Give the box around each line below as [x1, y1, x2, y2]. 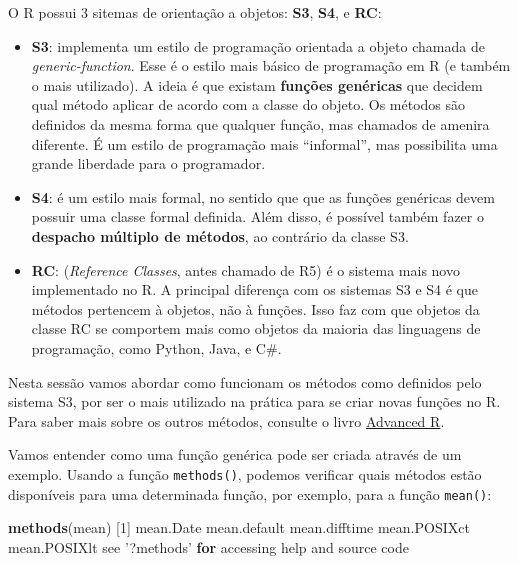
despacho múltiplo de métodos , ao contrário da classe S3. [31, 225, 409, 246]
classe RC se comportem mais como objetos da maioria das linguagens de [31, 318, 481, 339]
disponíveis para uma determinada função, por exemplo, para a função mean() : [8, 483, 492, 504]
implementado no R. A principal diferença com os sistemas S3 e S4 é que [31, 279, 478, 300]
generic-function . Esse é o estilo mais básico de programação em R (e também [31, 55, 511, 76]
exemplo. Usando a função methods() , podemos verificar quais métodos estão [8, 463, 482, 484]
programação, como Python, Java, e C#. [31, 337, 282, 358]
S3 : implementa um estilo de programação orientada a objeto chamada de [31, 35, 485, 56]
